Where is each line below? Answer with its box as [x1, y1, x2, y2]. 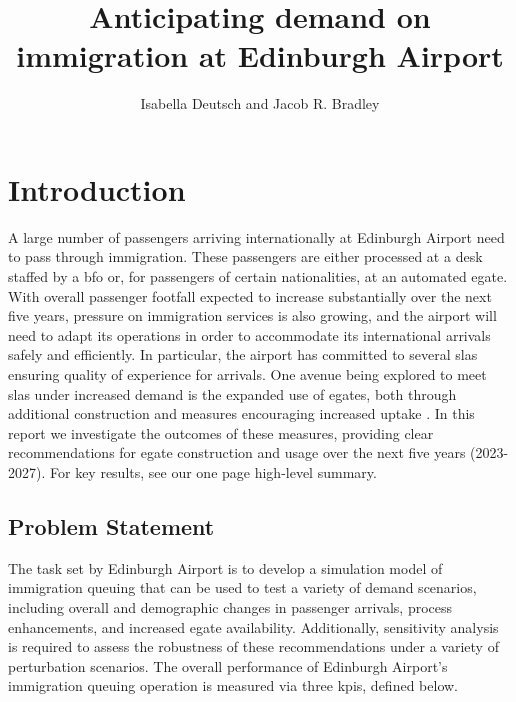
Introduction [8, 168, 186, 209]
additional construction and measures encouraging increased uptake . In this [8, 403, 475, 424]
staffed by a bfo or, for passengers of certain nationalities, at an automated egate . [8, 266, 508, 287]
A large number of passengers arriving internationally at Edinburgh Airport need [8, 226, 505, 247]
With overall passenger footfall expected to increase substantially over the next [8, 285, 492, 306]
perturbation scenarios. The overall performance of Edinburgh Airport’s [8, 655, 448, 676]
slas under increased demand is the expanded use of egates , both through [8, 383, 457, 404]
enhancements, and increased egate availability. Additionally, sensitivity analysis [8, 616, 499, 637]
